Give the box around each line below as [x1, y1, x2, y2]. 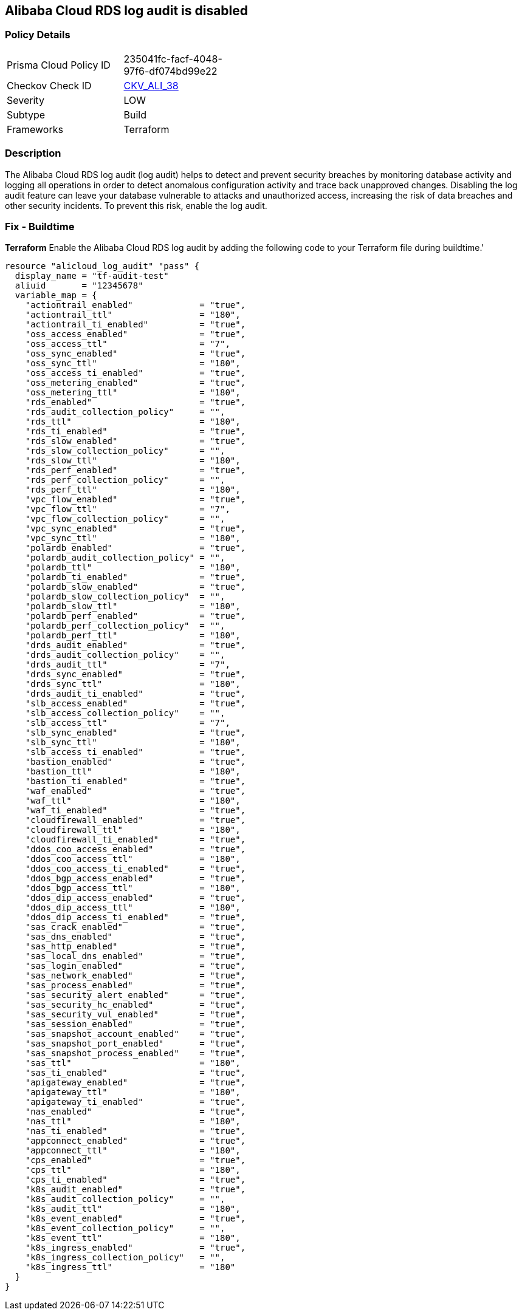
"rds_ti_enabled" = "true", [25, 426, 246, 437]
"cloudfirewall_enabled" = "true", [25, 815, 246, 825]
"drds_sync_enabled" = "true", [25, 669, 246, 680]
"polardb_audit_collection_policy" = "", [25, 553, 225, 563]
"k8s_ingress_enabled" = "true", [25, 1243, 246, 1253]
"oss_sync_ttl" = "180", [25, 358, 241, 369]
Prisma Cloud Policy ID [7, 58, 111, 71]
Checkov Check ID [7, 79, 92, 92]
